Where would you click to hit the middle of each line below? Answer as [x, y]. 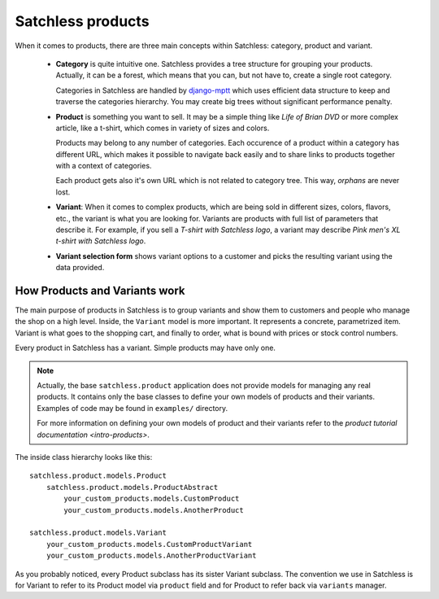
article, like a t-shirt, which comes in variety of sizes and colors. [163, 128]
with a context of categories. [104, 166]
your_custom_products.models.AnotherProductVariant [151, 556]
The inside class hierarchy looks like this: [84, 457]
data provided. [80, 268]
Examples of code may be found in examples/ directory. [133, 408]
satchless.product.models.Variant [98, 533]
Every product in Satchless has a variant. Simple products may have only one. [146, 348]
